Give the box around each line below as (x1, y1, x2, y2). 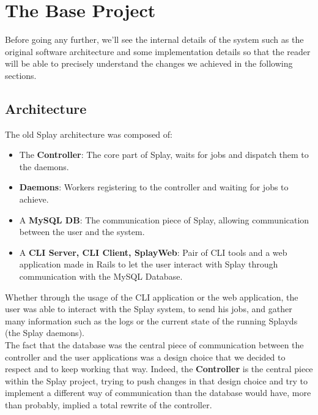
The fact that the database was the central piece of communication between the (5, 338, 304, 351)
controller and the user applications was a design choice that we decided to (5, 350, 286, 363)
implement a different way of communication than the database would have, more (5, 386, 311, 399)
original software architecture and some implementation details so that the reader (5, 45, 311, 58)
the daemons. (19, 160, 69, 173)
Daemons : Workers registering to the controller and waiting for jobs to (19, 181, 289, 193)
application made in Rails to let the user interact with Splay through (19, 258, 278, 271)
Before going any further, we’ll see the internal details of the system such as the (5, 33, 304, 46)
